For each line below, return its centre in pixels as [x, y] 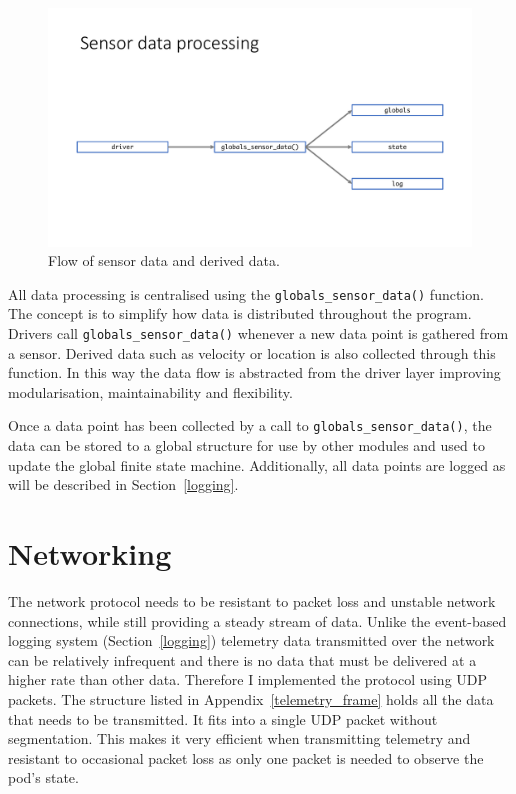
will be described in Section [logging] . [123, 484]
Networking [90, 553]
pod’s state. [43, 777]
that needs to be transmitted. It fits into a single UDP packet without [223, 718]
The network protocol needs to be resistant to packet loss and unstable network [252, 600]
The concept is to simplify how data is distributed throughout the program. [240, 313]
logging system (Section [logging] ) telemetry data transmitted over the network [251, 640]
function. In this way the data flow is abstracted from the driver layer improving [254, 372]
